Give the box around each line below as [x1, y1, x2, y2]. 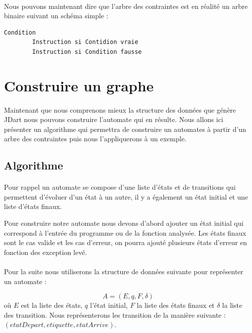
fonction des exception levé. [4, 247, 87, 257]
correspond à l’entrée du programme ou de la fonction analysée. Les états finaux [4, 227, 247, 238]
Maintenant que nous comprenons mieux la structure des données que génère [4, 104, 236, 115]
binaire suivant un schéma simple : [4, 10, 108, 21]
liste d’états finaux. [4, 201, 62, 211]
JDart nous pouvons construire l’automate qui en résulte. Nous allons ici [4, 114, 223, 125]
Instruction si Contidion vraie [32, 39, 139, 46]
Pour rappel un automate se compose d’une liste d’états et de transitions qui [4, 182, 236, 192]
